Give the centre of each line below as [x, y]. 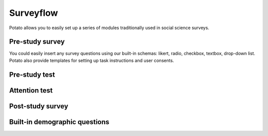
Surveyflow [33, 13]
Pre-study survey [37, 42]
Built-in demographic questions [59, 122]
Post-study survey [39, 106]
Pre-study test [32, 74]
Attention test [31, 90]
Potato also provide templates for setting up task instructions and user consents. [92, 60]
